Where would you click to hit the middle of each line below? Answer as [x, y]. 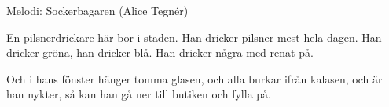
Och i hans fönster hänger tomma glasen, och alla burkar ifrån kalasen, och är [194, 78]
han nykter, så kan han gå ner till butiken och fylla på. [139, 94]
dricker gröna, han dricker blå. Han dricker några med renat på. [160, 52]
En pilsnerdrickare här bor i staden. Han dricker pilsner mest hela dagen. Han [194, 37]
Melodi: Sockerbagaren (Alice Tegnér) [97, 10]
